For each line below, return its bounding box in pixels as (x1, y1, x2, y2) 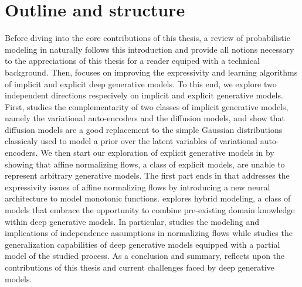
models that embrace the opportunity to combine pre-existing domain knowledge (5, 204, 295, 216)
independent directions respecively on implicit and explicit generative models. (5, 89, 283, 101)
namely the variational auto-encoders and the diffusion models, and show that (5, 112, 285, 124)
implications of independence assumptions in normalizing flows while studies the (5, 227, 293, 239)
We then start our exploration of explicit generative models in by (40, 146, 274, 159)
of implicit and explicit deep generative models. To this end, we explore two (5, 77, 277, 90)
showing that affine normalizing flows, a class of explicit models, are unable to (5, 158, 285, 170)
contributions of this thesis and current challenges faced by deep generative (5, 261, 274, 273)
